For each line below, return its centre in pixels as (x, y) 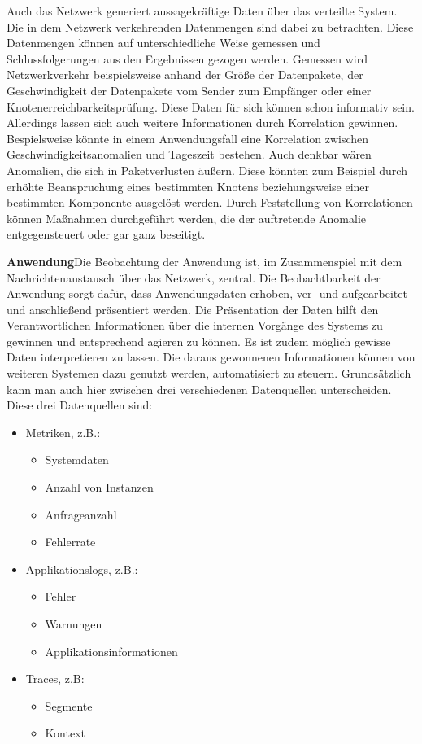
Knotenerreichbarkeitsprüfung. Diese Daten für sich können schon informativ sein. (211, 106)
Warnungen (74, 624)
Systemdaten (77, 460)
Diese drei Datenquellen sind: (80, 405)
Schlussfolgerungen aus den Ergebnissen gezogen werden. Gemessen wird (187, 58)
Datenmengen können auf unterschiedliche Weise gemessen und (163, 43)
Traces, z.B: (55, 678)
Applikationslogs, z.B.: (82, 569)
